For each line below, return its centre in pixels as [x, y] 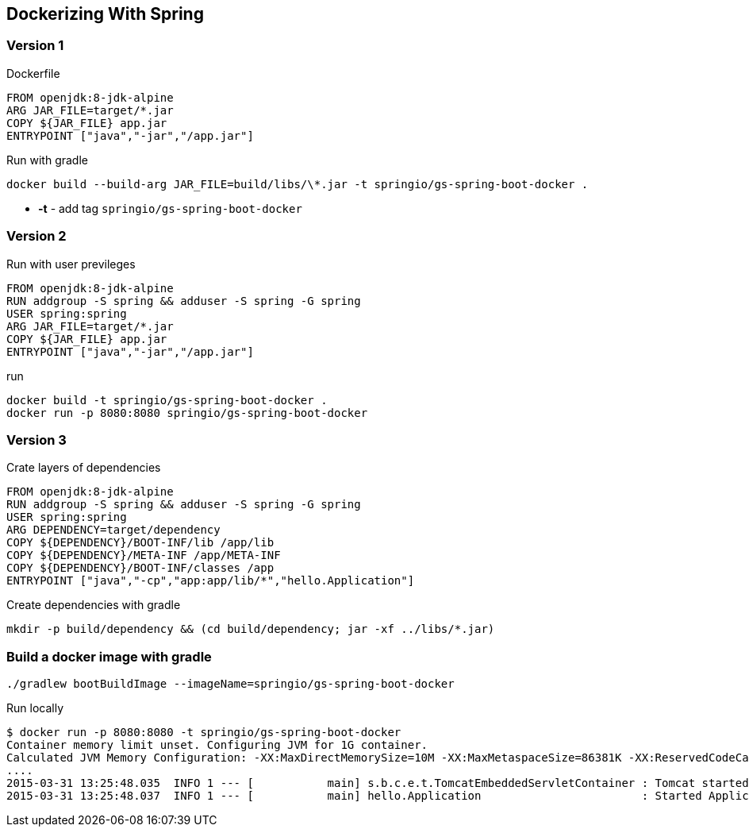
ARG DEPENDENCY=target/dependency [113, 530]
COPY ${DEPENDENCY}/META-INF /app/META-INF [144, 555]
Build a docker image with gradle [109, 656]
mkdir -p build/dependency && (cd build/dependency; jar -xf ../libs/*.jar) [251, 629]
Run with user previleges [71, 264]
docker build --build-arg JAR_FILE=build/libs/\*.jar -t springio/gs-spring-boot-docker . [298, 184]
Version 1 [35, 46]
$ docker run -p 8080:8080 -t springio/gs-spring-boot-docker [204, 733]
